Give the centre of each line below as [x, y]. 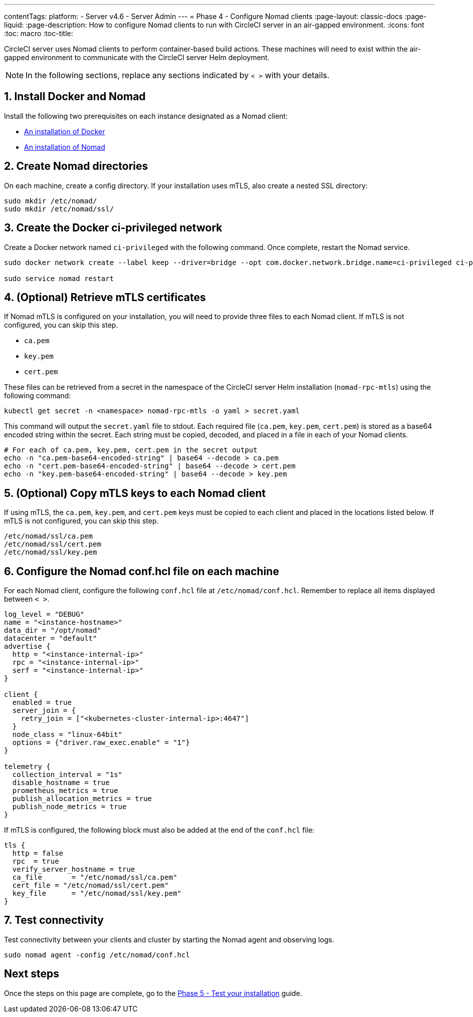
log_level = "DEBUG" [44, 614]
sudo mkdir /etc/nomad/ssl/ [59, 209]
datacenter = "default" [51, 639]
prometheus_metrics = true [65, 791]
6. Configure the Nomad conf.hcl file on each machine [142, 571]
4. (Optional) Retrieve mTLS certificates [105, 297]
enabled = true [42, 703]
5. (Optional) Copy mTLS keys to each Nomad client [135, 493]
